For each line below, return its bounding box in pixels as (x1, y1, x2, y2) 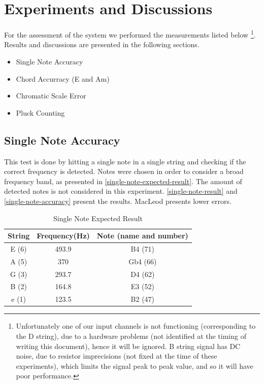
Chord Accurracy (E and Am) (16, 73, 110, 84)
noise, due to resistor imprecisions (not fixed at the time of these (16, 351, 217, 361)
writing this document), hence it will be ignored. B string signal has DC (16, 340, 241, 351)
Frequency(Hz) (37, 230, 90, 241)
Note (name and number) (96, 230, 188, 241)
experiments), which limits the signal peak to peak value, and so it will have (16, 360, 253, 371)
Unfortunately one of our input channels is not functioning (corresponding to (16, 321, 256, 331)
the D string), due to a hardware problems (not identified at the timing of (16, 331, 246, 341)
